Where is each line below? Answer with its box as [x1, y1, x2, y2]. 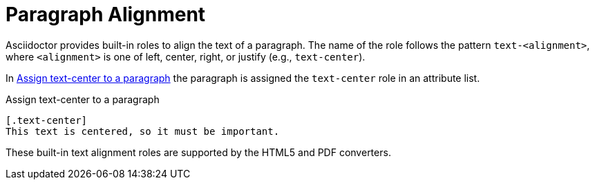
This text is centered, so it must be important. [6, 125, 280, 137]
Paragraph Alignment [6, 3, 206, 26]
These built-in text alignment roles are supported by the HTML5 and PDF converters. [6, 146, 391, 158]
